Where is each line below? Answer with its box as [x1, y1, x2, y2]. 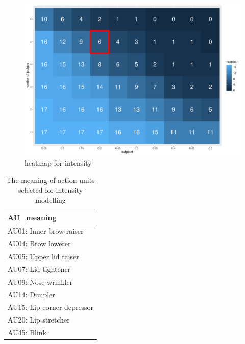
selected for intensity [18, 185, 83, 195]
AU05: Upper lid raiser [8, 250, 79, 261]
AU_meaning [8, 212, 57, 223]
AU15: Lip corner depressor [8, 302, 94, 312]
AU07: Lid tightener [8, 263, 71, 274]
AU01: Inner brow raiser [8, 225, 84, 236]
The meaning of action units [6, 174, 95, 185]
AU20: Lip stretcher [8, 314, 70, 325]
